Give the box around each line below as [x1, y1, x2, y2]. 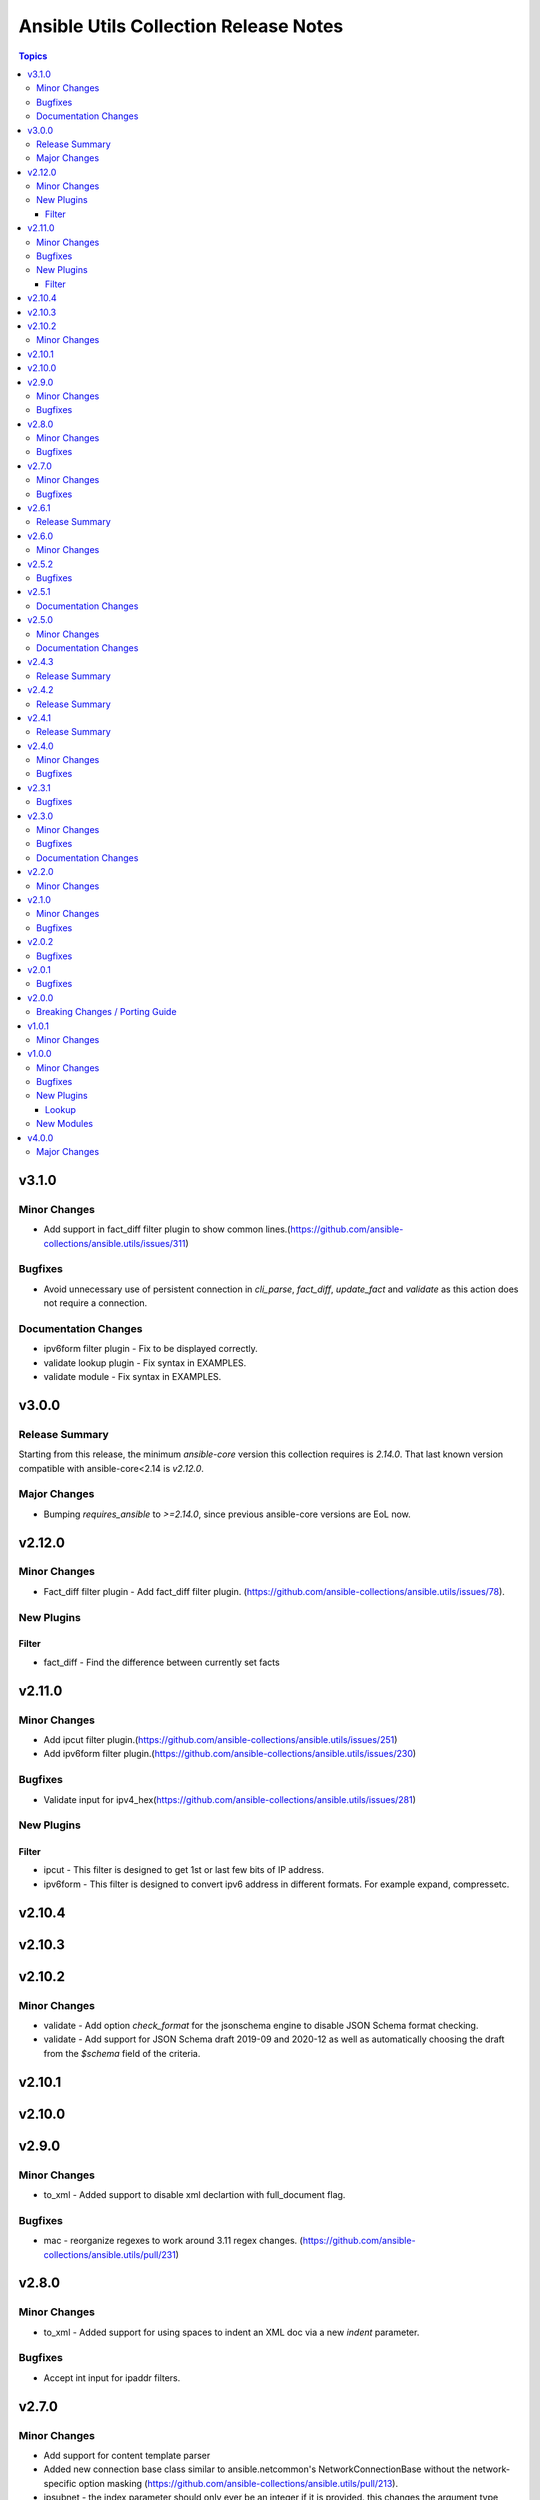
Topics [18, 50, 48, 62]
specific [43, 2477, 77, 2489]
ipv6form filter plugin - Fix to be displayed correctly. [43, 1343, 259, 1355]
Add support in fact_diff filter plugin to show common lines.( [43, 1223, 291, 1235]
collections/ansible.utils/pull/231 [43, 2248, 177, 2260]
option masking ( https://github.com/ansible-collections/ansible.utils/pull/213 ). [78, 2477, 399, 2489]
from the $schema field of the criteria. [43, 2047, 201, 2059]
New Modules [36, 1118, 94, 1130]
